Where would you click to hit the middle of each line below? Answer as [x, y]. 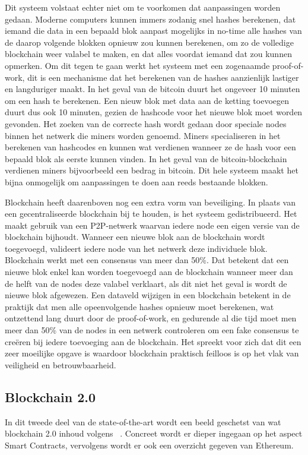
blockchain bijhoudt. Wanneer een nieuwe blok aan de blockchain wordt [135, 237]
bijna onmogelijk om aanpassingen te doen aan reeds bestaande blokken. [136, 181]
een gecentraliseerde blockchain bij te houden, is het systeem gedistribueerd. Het [151, 214]
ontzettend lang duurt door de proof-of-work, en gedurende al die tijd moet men [151, 318]
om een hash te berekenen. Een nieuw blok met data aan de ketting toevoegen [147, 100]
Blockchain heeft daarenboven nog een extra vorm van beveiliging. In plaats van [150, 202]
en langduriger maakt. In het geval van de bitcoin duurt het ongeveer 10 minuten [153, 89]
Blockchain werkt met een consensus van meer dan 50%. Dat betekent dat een [147, 260]
